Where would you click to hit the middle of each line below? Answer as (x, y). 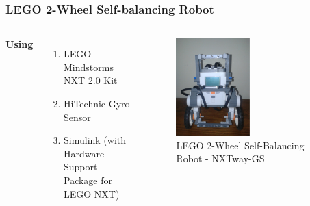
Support (81, 167)
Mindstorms (89, 67)
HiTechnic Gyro (97, 103)
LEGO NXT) (92, 193)
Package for (88, 180)
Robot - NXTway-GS (220, 158)
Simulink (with (95, 140)
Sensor (77, 117)
